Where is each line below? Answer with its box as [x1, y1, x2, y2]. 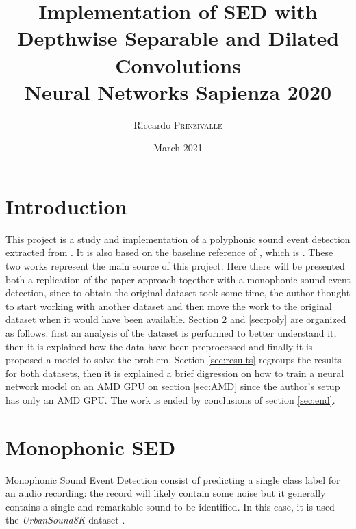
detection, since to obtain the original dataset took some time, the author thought [5, 285, 351, 300]
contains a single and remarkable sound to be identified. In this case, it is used [5, 499, 335, 513]
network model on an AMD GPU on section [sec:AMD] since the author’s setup [5, 379, 340, 393]
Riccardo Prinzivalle [133, 117, 222, 131]
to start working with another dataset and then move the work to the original [5, 298, 332, 313]
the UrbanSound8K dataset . [5, 513, 125, 527]
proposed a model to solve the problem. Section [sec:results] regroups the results [5, 352, 342, 367]
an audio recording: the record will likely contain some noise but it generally [5, 486, 326, 500]
